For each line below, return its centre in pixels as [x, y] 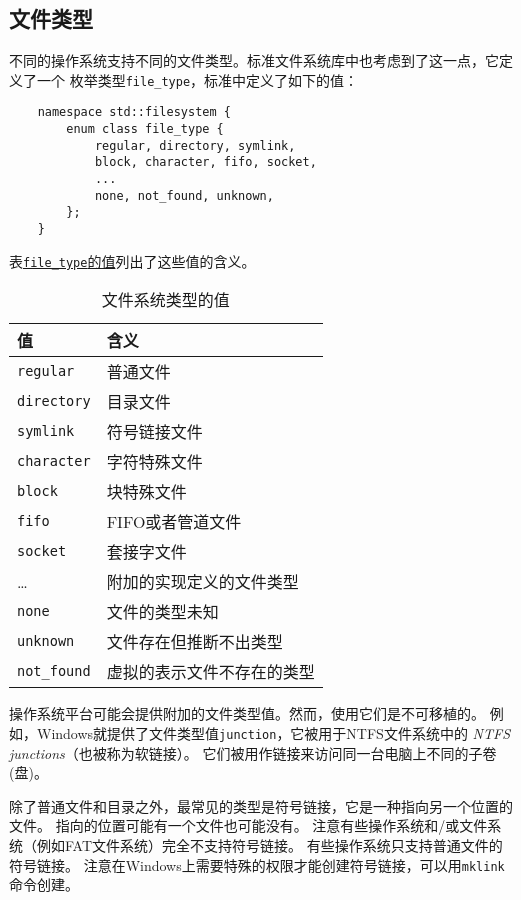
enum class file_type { [145, 129]
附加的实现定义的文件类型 [202, 582]
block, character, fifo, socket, [205, 162]
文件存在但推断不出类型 [194, 642]
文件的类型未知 [162, 612]
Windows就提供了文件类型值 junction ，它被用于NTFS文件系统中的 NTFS [273, 732]
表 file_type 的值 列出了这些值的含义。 [132, 260]
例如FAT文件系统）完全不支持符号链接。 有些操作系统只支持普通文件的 [269, 844]
